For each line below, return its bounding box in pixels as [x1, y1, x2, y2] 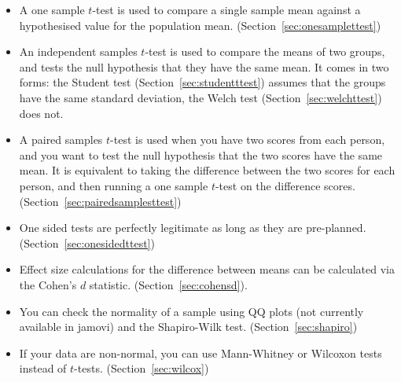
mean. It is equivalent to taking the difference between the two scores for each [19, 162, 395, 178]
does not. [19, 105, 64, 121]
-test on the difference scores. [215, 177, 355, 193]
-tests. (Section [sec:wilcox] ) [74, 360, 209, 376]
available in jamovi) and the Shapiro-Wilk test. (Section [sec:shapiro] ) [19, 318, 358, 335]
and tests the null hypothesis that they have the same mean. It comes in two [19, 58, 389, 75]
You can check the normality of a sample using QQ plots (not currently [19, 303, 364, 319]
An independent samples [19, 43, 138, 60]
